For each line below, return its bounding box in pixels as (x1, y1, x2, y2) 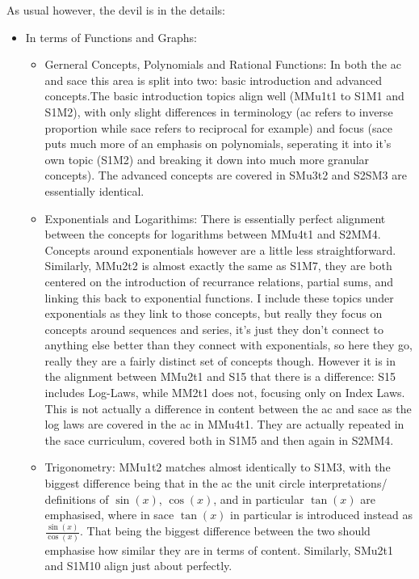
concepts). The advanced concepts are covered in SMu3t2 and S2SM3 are (44, 167, 407, 184)
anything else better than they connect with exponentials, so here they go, (44, 336, 413, 353)
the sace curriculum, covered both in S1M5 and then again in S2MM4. (44, 431, 394, 448)
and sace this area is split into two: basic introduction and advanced (44, 71, 382, 88)
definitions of (44, 490, 109, 507)
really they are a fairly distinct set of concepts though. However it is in (44, 352, 396, 369)
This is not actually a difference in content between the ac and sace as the (44, 399, 412, 416)
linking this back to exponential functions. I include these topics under (44, 289, 394, 306)
